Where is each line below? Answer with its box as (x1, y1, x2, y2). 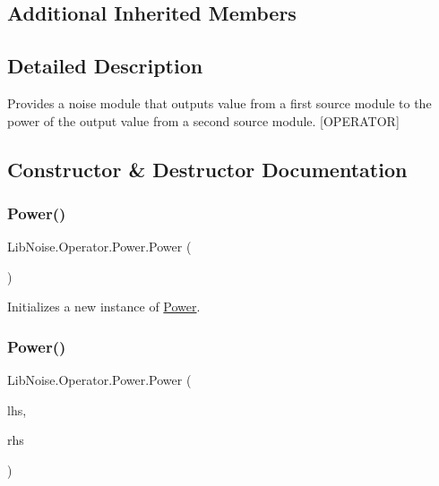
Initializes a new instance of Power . (7, 297, 201, 316)
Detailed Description (7, 52, 203, 80)
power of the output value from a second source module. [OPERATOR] (7, 111, 400, 130)
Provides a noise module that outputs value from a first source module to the (7, 93, 432, 112)
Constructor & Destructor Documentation (7, 155, 408, 183)
